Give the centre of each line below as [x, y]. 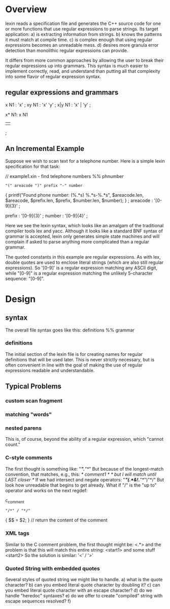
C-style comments [29, 458]
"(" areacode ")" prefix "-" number [44, 186]
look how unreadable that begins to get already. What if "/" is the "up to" [81, 485]
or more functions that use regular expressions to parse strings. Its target [82, 28]
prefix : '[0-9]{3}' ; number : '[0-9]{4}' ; [46, 216]
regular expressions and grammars [62, 93]
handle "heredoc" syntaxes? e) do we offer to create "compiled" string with [84, 596]
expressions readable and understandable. [50, 370]
